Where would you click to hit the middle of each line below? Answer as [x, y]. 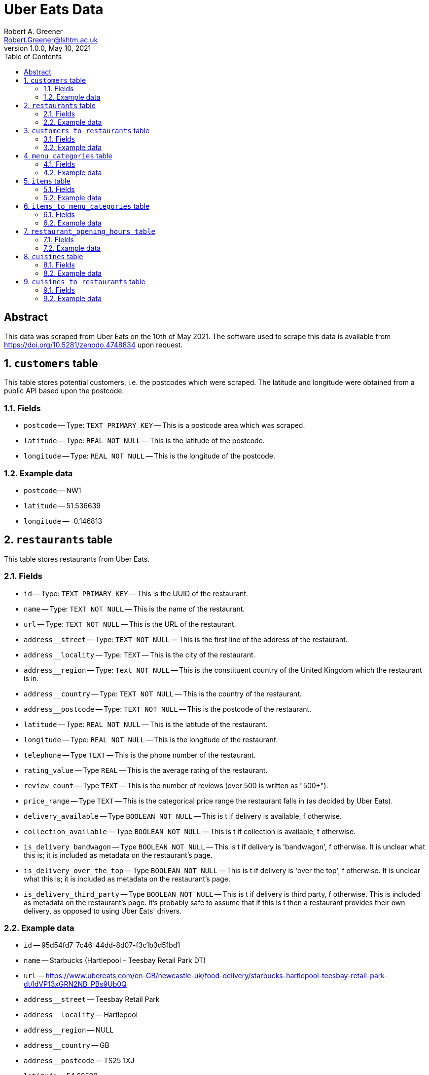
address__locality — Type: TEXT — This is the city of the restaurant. [140, 654]
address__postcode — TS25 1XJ [79, 1061]
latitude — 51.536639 [62, 505]
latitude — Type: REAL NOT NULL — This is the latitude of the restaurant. [146, 724]
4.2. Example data [73, 172]
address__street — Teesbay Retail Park [92, 999]
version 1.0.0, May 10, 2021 [48, 48]
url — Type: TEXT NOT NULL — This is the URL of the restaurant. [130, 624]
